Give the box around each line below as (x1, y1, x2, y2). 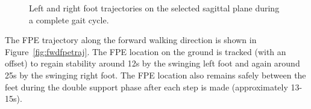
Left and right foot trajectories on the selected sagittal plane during (29, 2, 280, 14)
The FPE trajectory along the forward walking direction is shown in (5, 34, 257, 46)
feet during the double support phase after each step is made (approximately (5, 80, 288, 93)
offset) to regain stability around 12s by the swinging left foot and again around (5, 57, 300, 69)
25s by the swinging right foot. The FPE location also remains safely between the (5, 68, 306, 81)
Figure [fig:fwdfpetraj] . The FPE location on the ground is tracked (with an (5, 45, 286, 57)
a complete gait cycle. (29, 13, 109, 26)
